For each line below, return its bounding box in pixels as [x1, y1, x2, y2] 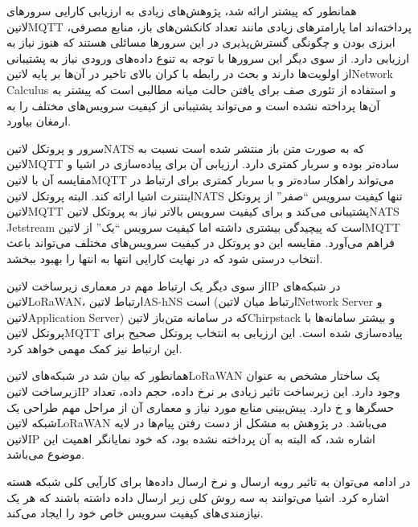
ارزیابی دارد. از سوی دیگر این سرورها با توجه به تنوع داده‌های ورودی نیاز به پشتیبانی [6, 49, 410, 66]
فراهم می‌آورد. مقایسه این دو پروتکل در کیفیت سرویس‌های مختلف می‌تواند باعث [6, 234, 395, 251]
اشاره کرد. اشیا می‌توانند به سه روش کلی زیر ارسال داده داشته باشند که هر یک [6, 488, 390, 505]
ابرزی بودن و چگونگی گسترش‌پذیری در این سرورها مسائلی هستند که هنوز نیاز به [6, 34, 395, 51]
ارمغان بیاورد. [6, 113, 72, 130]
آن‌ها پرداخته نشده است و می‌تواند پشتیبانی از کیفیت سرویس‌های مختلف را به [6, 97, 380, 113]
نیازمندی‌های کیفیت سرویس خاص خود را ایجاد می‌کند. [6, 504, 264, 521]
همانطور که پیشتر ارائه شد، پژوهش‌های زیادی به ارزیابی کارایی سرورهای [6, 2, 357, 19]
